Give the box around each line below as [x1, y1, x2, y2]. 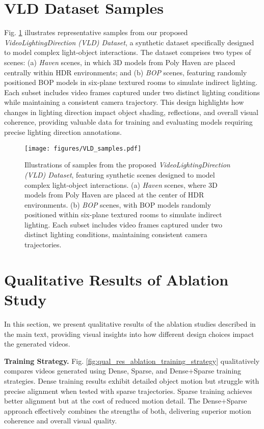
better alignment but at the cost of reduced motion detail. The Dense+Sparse [4, 395, 247, 406]
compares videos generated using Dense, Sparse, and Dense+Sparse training [4, 365, 242, 376]
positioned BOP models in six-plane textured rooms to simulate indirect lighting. [4, 77, 258, 88]
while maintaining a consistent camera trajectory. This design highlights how [4, 97, 244, 107]
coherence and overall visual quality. [4, 415, 117, 426]
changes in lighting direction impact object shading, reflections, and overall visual [4, 106, 259, 117]
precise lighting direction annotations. [4, 127, 122, 137]
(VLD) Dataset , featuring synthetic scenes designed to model [24, 169, 215, 180]
